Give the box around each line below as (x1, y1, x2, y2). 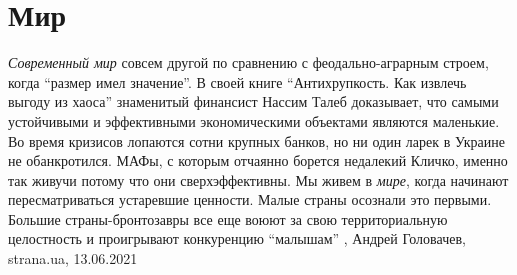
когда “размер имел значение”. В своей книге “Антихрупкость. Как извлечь (8, 71, 467, 92)
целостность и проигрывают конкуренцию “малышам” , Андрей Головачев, (8, 228, 466, 249)
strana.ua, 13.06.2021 (8, 248, 138, 269)
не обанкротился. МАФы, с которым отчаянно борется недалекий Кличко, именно (8, 150, 508, 171)
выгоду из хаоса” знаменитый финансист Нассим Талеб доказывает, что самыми (8, 91, 499, 112)
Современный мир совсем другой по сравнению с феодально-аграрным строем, (8, 52, 489, 73)
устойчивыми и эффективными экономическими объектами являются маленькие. (8, 110, 500, 131)
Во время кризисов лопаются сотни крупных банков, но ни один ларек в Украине (8, 130, 505, 151)
